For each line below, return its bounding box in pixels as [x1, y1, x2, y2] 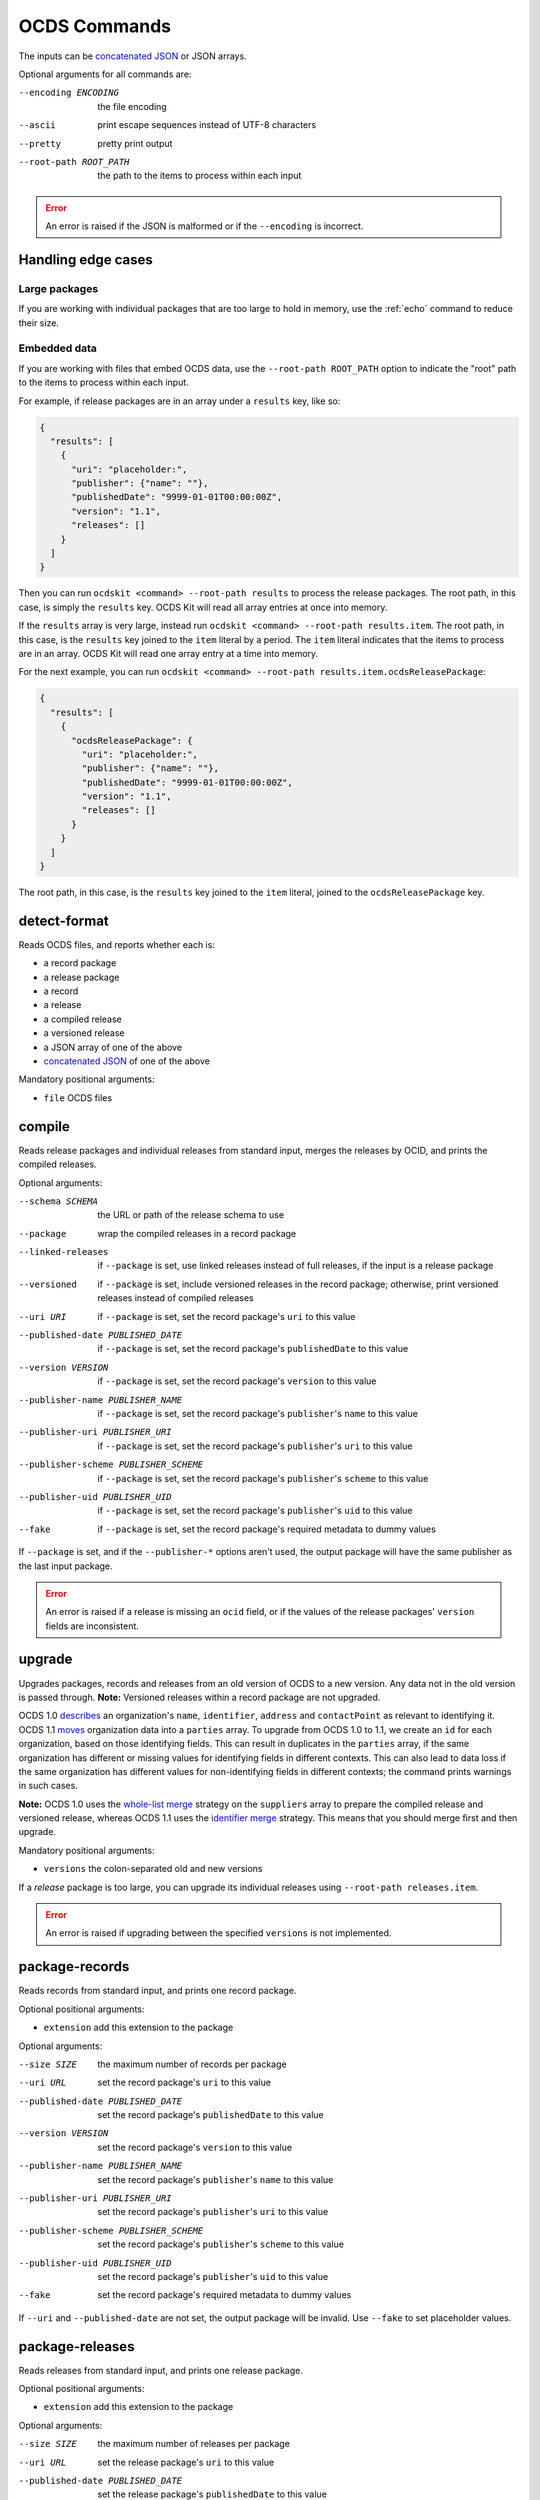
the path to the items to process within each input [97, 170, 302, 182]
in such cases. [18, 1780, 79, 1792]
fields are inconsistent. [45, 1620, 140, 1632]
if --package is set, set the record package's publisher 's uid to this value [97, 1505, 413, 1517]
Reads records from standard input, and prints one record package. [18, 1985, 297, 1997]
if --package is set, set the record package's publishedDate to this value [97, 1343, 409, 1355]
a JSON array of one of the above [43, 1041, 183, 1053]
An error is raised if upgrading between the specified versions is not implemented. [45, 1927, 392, 1939]
